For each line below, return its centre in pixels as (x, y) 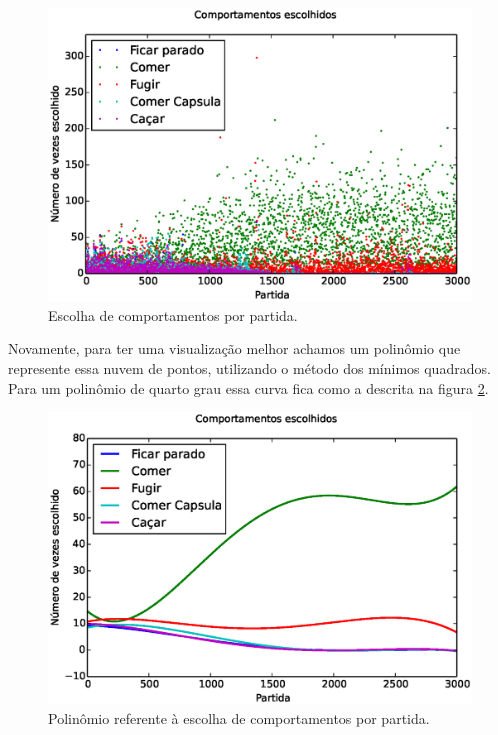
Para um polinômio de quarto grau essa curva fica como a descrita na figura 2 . (248, 387)
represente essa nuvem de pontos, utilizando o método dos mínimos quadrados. (249, 367)
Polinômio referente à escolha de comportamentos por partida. (239, 717)
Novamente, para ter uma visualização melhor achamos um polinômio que (234, 348)
